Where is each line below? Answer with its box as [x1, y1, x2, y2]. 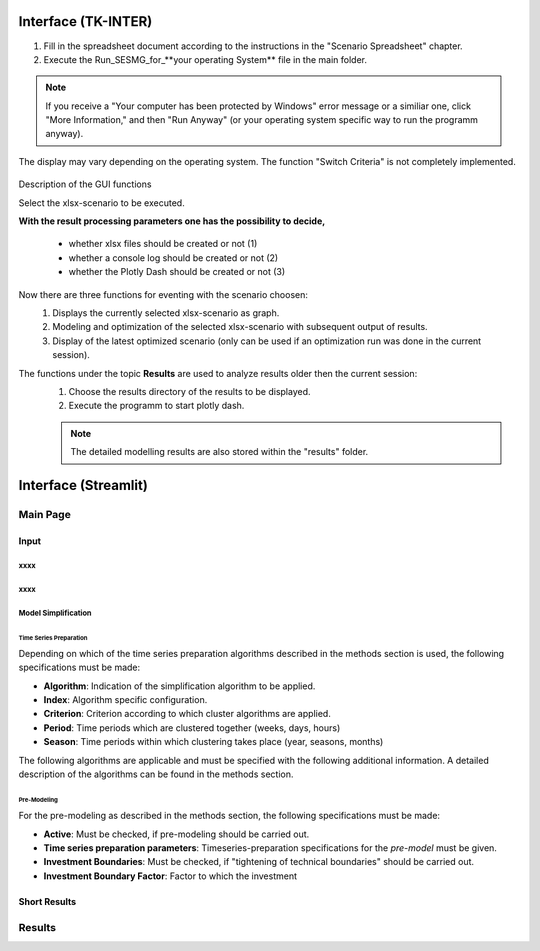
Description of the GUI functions [18, 178, 152, 190]
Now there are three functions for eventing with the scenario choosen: [18, 288, 309, 300]
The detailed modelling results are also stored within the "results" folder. [70, 446, 369, 458]
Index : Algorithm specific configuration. [43, 694, 208, 706]
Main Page [18, 507, 72, 521]
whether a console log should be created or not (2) [68, 251, 279, 264]
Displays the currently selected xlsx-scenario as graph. [52, 306, 280, 319]
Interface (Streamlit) [18, 476, 149, 494]
